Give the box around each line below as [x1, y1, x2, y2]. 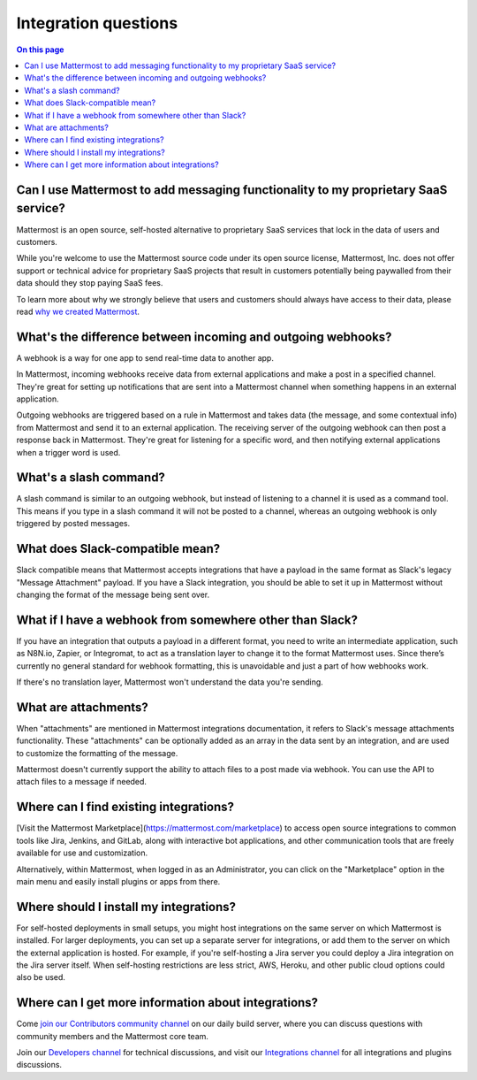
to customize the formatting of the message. [16, 747, 178, 758]
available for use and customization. [16, 847, 148, 858]
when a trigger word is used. [16, 447, 121, 457]
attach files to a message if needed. [16, 777, 148, 787]
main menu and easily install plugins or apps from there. [16, 876, 221, 886]
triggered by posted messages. [16, 518, 131, 529]
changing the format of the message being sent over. [16, 589, 210, 600]
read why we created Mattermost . [16, 306, 140, 317]
